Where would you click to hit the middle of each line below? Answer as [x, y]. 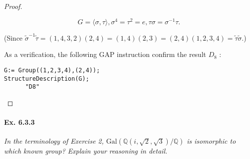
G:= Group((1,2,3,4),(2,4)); [52, 70]
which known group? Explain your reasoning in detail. [86, 151]
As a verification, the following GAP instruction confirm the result [105, 54]
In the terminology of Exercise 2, [54, 141]
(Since [13, 37]
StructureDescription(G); [47, 79]
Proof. [13, 6]
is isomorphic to [211, 141]
